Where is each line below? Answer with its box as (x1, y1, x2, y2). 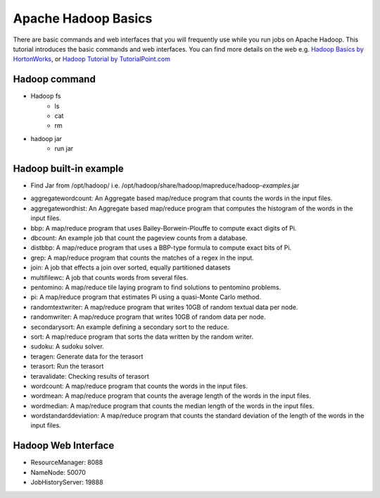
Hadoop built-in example (13, 163, 125, 174)
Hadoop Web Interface (13, 439, 115, 451)
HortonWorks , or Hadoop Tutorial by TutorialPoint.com (13, 55, 171, 63)
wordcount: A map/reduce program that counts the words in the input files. (30, 382, 248, 390)
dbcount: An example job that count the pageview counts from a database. (30, 233, 248, 243)
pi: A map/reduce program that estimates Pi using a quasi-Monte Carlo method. (30, 293, 262, 301)
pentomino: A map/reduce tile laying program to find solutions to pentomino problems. (30, 283, 281, 291)
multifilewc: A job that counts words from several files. (30, 273, 189, 281)
